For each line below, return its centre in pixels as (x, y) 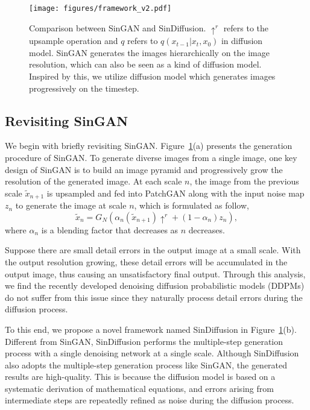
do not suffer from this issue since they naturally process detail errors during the (154, 297)
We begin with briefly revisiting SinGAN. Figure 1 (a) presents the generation (149, 146)
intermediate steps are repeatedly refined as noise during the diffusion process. (150, 400)
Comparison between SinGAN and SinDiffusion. (118, 27)
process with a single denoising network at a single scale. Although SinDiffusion (152, 353)
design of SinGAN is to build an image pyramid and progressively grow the (144, 169)
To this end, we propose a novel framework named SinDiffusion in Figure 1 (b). (151, 329)
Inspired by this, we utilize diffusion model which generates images (152, 76)
